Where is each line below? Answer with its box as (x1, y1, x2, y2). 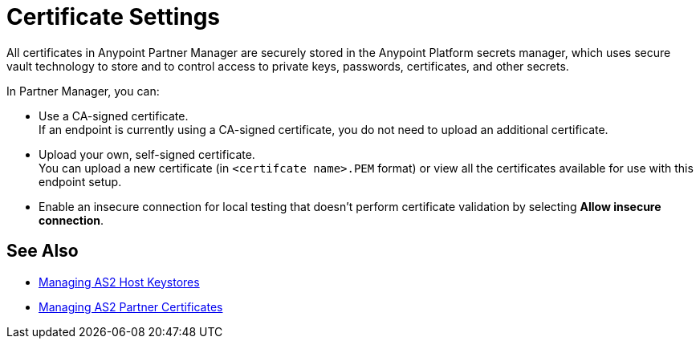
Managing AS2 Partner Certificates (39, 299, 223, 314)
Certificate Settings (6, 3, 221, 30)
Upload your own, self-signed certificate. (39, 147, 255, 161)
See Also (6, 241, 79, 262)
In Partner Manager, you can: (6, 83, 160, 98)
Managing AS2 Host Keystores (39, 274, 200, 289)
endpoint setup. (39, 174, 122, 189)
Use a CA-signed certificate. (39, 108, 189, 123)
